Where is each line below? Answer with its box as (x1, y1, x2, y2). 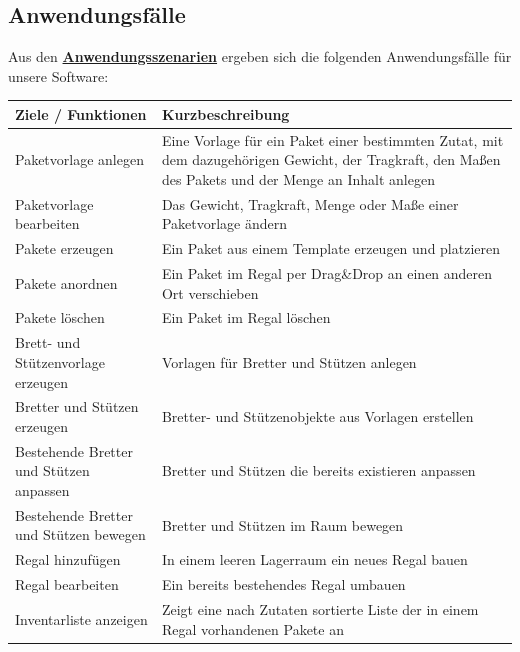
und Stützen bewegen (15, 524, 146, 545)
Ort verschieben (161, 282, 259, 303)
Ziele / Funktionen (15, 103, 147, 124)
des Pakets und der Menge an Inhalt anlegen (161, 168, 435, 189)
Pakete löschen (15, 307, 105, 328)
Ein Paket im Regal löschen (161, 307, 331, 328)
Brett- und (15, 332, 81, 353)
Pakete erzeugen (15, 238, 114, 259)
